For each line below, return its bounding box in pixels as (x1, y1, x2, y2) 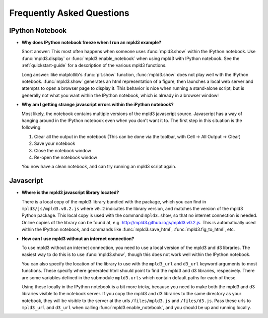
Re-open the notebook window (34, 154, 98, 160)
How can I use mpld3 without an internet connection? (21, 236, 134, 242)
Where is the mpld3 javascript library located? (21, 190, 119, 195)
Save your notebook (34, 140, 75, 146)
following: (21, 125, 42, 130)
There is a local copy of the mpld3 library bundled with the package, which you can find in (21, 198, 206, 204)
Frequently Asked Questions (9, 7, 130, 18)
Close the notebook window (34, 147, 92, 153)
